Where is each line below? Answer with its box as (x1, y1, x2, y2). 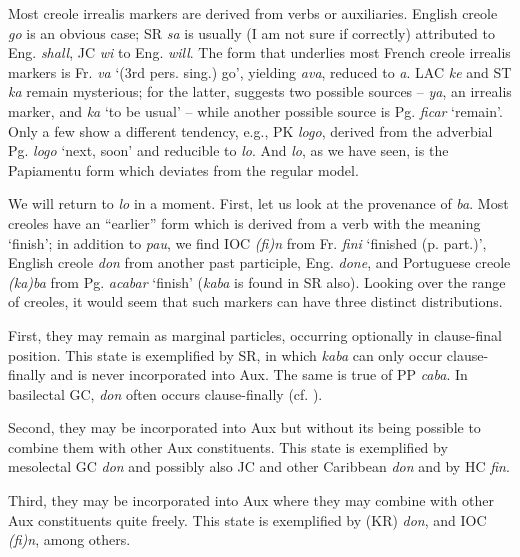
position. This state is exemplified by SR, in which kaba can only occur (8, 344, 443, 365)
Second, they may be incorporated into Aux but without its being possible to (8, 417, 481, 438)
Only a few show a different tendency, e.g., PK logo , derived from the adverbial (8, 120, 493, 141)
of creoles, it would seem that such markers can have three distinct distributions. (8, 291, 503, 312)
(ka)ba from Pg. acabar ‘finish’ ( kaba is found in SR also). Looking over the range (8, 271, 506, 292)
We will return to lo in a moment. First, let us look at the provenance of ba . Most (8, 193, 509, 214)
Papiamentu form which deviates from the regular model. (8, 159, 359, 180)
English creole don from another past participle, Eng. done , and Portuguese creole (8, 252, 511, 273)
